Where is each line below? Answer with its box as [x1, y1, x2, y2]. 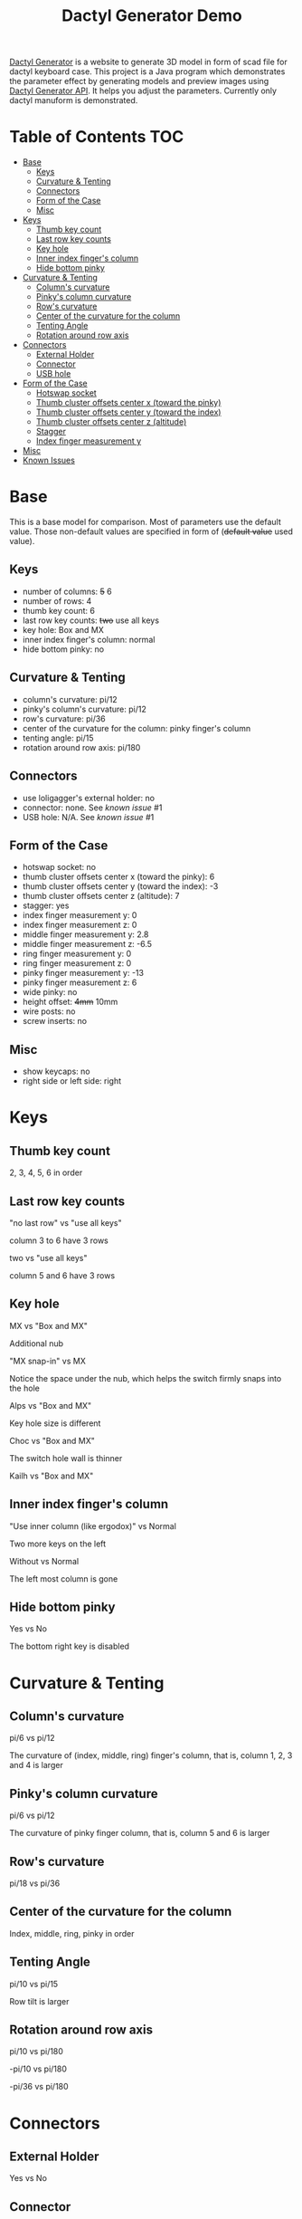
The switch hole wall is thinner [9, 1452, 123, 1463]
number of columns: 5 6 [22, 586, 112, 597]
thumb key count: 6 [22, 605, 95, 616]
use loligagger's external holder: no [22, 792, 156, 803]
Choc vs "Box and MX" [9, 1435, 95, 1446]
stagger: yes [22, 900, 70, 911]
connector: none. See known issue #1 [22, 802, 163, 813]
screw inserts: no [22, 1016, 88, 1027]
